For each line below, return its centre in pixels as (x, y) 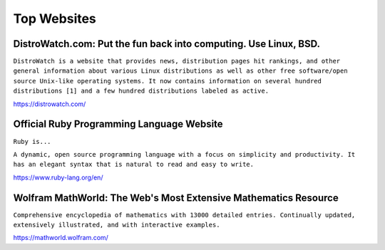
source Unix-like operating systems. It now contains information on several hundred (168, 81)
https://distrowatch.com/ (50, 104)
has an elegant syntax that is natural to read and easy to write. (134, 165)
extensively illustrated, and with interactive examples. (117, 225)
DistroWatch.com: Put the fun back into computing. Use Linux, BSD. (167, 44)
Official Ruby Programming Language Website (118, 124)
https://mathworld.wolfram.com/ (61, 238)
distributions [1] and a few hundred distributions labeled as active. (141, 91)
